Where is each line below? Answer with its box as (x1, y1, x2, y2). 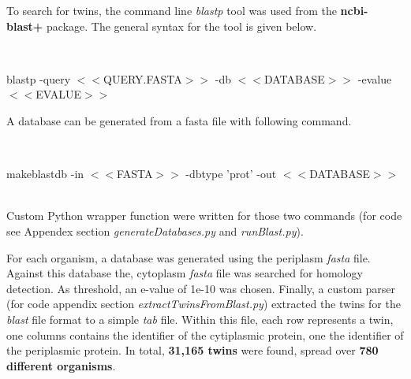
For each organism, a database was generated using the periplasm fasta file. (6, 249, 371, 266)
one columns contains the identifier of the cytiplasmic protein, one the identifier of (6, 326, 404, 343)
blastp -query (6, 70, 71, 87)
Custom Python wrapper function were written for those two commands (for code (6, 207, 402, 224)
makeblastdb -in (6, 165, 84, 182)
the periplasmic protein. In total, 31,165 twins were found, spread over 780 (6, 342, 379, 359)
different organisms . (6, 357, 116, 373)
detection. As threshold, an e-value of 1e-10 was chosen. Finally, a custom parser (6, 280, 396, 296)
